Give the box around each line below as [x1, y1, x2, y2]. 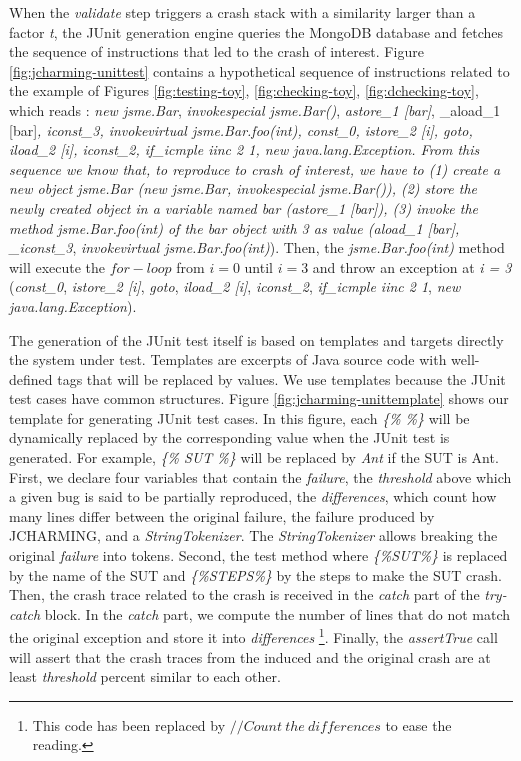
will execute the [9, 256, 106, 277]
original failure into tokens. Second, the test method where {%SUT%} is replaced [9, 545, 508, 566]
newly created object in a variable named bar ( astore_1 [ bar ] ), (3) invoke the [9, 197, 479, 218]
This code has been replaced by [32, 714, 226, 735]
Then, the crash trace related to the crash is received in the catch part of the [9, 584, 480, 605]
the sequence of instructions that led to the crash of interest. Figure [9, 41, 424, 62]
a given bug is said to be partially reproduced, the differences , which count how [9, 486, 497, 507]
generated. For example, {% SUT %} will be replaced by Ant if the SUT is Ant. [9, 447, 499, 468]
